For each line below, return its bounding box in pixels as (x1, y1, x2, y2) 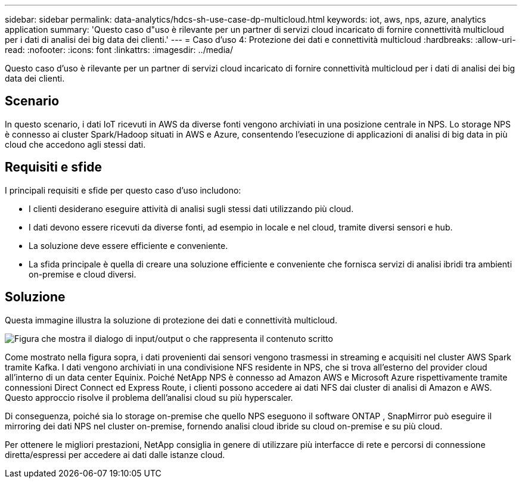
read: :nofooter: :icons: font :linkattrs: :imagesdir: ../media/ (5, 45, 233, 55)
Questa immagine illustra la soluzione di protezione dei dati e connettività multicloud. (5, 314, 337, 325)
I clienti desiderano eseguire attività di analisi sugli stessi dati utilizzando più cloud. (29, 203, 354, 214)
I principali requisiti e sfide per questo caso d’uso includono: (5, 185, 241, 195)
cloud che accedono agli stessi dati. (5, 139, 146, 149)
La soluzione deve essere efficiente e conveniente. (29, 240, 228, 251)
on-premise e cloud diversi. (29, 269, 136, 279)
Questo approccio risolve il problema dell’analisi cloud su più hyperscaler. (5, 392, 293, 403)
